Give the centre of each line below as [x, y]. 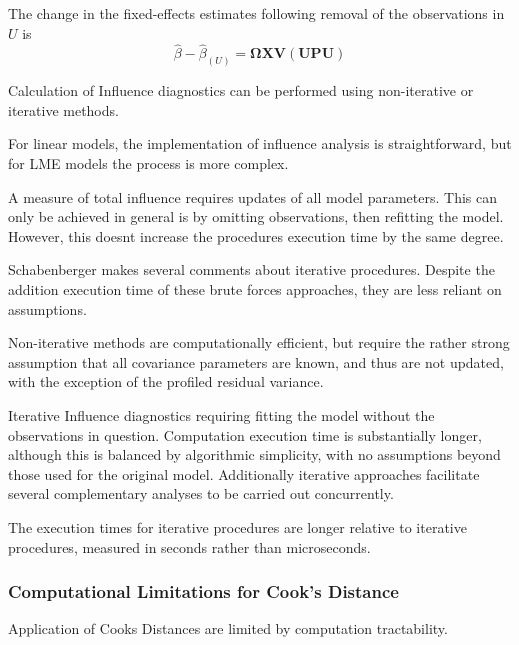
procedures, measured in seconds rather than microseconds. [189, 546]
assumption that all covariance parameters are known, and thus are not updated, [256, 361]
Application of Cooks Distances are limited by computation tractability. [228, 628]
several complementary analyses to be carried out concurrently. [201, 493]
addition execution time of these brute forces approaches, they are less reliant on [255, 289]
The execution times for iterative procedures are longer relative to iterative [237, 526]
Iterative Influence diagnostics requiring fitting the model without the [221, 414]
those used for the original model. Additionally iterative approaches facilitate [244, 473]
